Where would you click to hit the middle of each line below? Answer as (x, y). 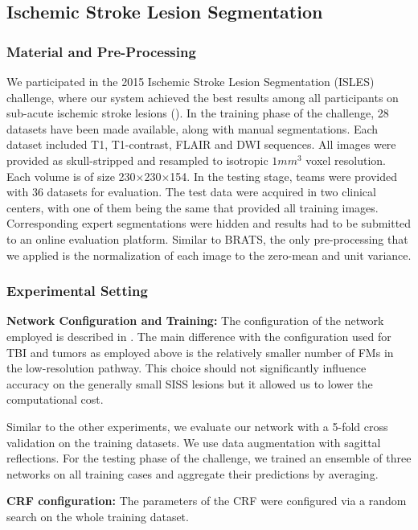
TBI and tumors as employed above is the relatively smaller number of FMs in (200, 352)
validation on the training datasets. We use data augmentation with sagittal (194, 442)
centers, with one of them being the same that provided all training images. (193, 207)
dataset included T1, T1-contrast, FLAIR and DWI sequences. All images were (201, 144)
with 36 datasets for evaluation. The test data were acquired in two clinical (191, 192)
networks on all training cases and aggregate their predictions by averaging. (193, 473)
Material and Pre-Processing (101, 51)
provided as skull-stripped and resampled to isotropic (137, 160)
